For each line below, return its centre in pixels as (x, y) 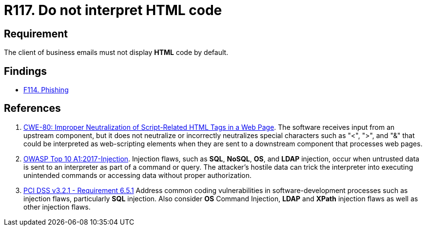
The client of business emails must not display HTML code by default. (116, 53)
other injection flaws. (57, 207)
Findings (26, 71)
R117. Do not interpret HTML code (113, 10)
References (32, 108)
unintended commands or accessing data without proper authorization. (138, 175)
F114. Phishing (46, 90)
